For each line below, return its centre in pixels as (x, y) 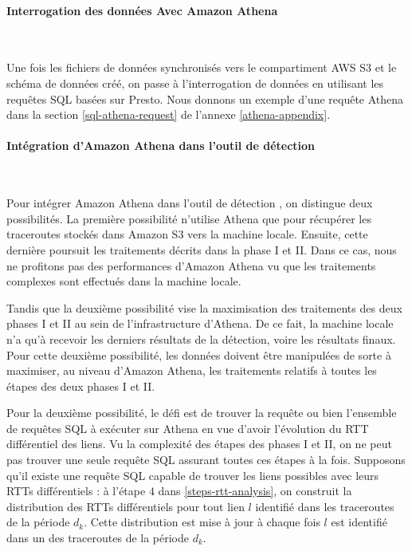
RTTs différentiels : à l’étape (76, 491)
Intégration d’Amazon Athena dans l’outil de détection (161, 146)
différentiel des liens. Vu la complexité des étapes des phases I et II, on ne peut (199, 444)
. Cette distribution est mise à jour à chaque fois (202, 522)
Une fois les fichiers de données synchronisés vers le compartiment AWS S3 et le (202, 67)
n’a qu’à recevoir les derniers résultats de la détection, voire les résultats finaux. (201, 338)
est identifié (359, 522)
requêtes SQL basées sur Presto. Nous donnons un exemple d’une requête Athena (205, 98)
